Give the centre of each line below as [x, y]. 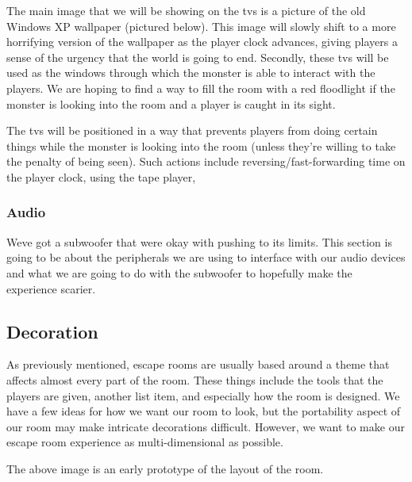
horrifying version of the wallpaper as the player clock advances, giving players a [202, 42]
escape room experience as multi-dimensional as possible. [145, 442]
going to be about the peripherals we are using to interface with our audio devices [206, 257]
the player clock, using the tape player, [101, 176]
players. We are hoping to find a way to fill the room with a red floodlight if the [201, 88]
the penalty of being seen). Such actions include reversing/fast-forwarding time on [206, 161]
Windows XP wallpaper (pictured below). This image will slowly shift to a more [201, 26]
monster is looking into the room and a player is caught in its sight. [171, 103]
